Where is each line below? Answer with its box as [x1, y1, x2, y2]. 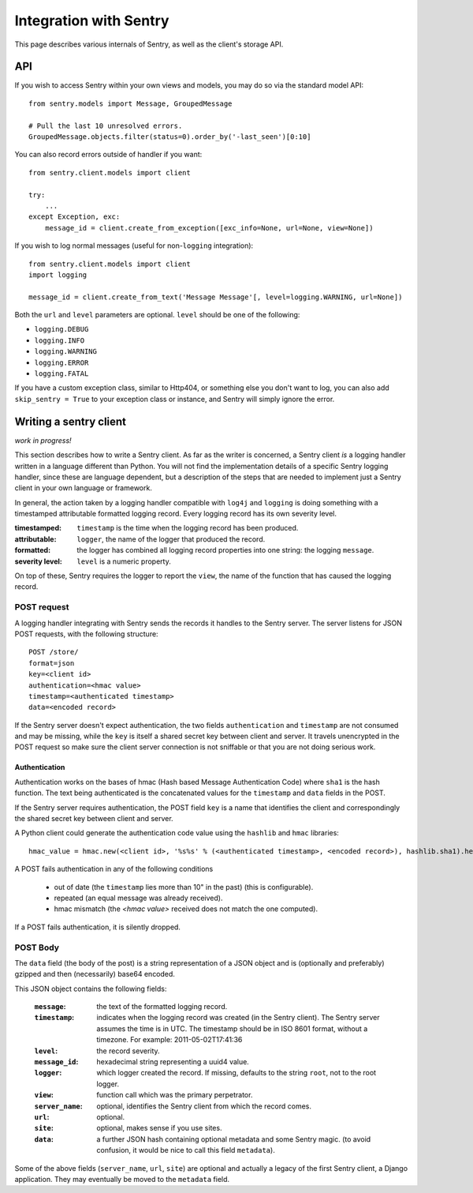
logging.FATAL [34, 370, 89, 378]
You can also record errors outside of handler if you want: [14, 150, 203, 159]
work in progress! [14, 435, 72, 445]
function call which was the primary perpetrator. [96, 1090, 253, 1100]
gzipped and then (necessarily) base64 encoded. [14, 970, 175, 979]
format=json [28, 658, 75, 667]
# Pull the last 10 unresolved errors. [28, 121, 183, 130]
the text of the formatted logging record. [96, 1002, 228, 1011]
